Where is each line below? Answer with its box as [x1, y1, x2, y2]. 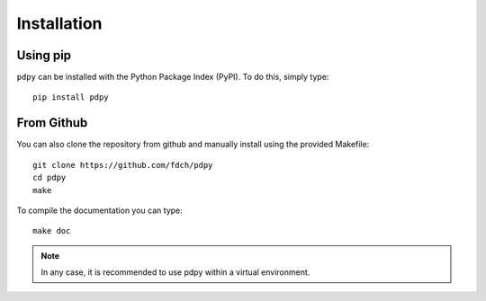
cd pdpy [32, 173, 67, 183]
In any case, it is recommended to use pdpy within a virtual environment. [40, 267, 310, 278]
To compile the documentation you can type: [16, 205, 184, 216]
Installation [16, 13, 103, 33]
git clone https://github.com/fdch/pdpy [32, 160, 213, 170]
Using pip [16, 48, 72, 63]
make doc [32, 226, 71, 236]
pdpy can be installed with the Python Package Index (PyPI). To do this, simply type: [16, 72, 329, 83]
